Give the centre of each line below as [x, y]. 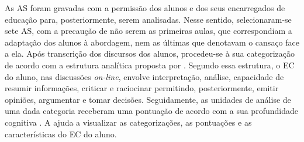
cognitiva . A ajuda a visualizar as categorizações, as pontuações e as [128, 122]
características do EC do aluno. [61, 134]
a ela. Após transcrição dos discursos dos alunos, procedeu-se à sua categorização [150, 53]
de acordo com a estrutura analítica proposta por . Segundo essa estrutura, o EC [150, 65]
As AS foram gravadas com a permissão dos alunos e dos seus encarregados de [145, 8]
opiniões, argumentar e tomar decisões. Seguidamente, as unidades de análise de [148, 99]
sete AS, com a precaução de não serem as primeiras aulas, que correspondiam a [148, 31]
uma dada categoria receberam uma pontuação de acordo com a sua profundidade [151, 111]
